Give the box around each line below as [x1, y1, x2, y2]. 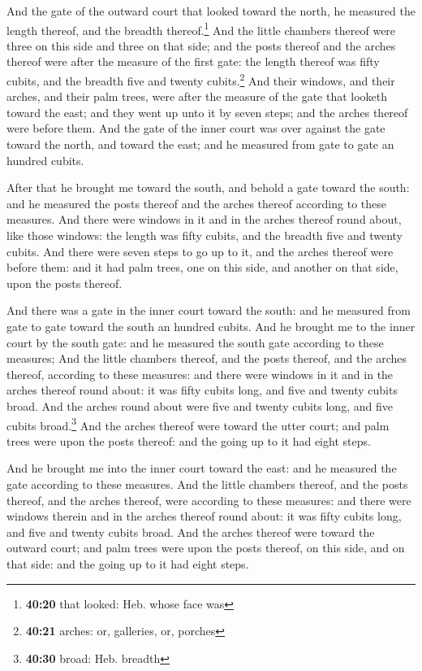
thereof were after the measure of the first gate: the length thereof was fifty [6, 53, 380, 70]
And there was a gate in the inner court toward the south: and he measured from [6, 302, 411, 319]
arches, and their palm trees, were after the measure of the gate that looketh [6, 88, 388, 105]
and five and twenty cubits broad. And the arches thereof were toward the [6, 523, 375, 540]
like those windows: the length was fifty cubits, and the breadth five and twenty [6, 227, 403, 244]
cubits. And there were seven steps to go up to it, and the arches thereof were [6, 242, 394, 259]
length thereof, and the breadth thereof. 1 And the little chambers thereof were [6, 19, 396, 38]
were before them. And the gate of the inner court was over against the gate [6, 120, 385, 137]
